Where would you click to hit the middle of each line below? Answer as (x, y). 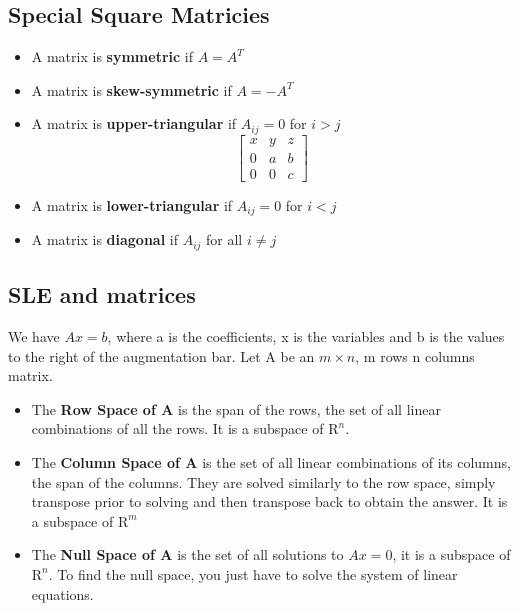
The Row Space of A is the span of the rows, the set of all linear (236, 408)
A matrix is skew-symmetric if (131, 89)
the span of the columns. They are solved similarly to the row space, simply (263, 481)
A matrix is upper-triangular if (134, 123)
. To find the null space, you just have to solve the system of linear (253, 573)
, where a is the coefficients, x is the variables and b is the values (306, 336)
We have (34, 336)
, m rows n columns (415, 355)
